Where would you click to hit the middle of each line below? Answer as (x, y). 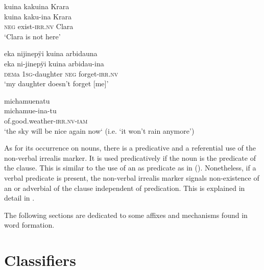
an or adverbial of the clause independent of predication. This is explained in (125, 188)
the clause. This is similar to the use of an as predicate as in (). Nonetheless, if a (130, 168)
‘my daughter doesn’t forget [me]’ (56, 83)
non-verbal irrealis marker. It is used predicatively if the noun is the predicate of (130, 157)
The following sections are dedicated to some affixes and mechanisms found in (126, 215)
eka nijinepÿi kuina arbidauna (51, 53)
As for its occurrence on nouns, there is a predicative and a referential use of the (130, 148)
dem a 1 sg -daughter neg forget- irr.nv (61, 73)
